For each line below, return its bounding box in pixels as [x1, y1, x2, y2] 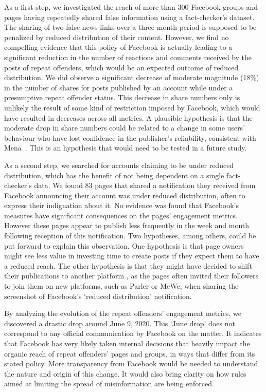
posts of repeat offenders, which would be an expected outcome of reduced [4, 62, 239, 72]
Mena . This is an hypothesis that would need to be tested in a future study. [4, 142, 247, 153]
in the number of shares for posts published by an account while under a [4, 82, 233, 92]
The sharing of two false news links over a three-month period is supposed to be [4, 22, 257, 32]
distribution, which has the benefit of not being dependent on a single [4, 170, 224, 180]
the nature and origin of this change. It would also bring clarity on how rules [4, 368, 246, 379]
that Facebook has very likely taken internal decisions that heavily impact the [4, 338, 250, 348]
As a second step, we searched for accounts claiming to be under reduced [4, 159, 234, 170]
